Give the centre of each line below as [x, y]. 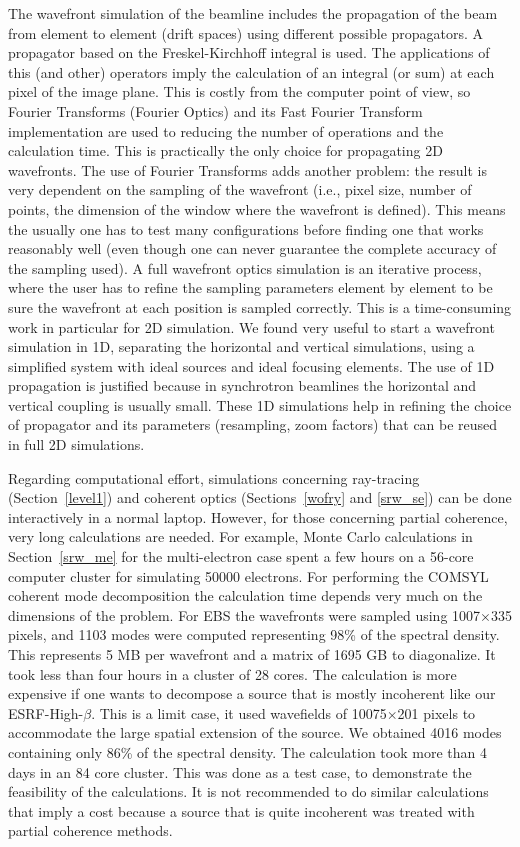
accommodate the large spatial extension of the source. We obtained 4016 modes [255, 732]
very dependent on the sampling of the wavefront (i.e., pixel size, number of [240, 189]
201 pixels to [436, 712]
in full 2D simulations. [76, 444]
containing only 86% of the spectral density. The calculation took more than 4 [247, 751]
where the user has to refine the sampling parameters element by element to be [250, 287]
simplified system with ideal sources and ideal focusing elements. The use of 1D [251, 365]
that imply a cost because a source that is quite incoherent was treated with [241, 810]
